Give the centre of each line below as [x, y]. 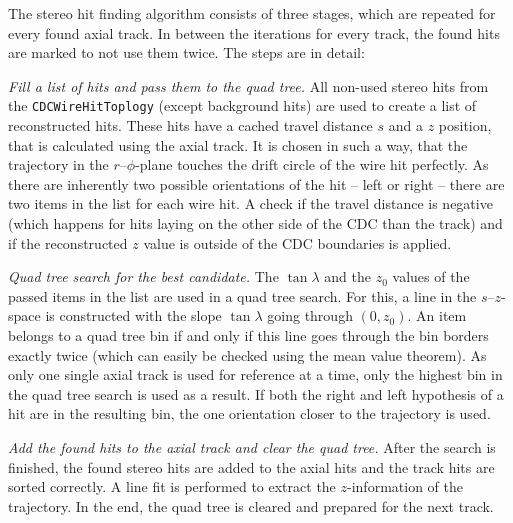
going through [310, 315]
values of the [431, 276]
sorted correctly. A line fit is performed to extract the [172, 486]
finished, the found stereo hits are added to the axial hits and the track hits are [251, 466]
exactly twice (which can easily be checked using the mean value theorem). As [247, 354]
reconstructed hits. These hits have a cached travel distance [190, 125]
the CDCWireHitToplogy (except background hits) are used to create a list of [242, 105]
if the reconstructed [68, 242]
